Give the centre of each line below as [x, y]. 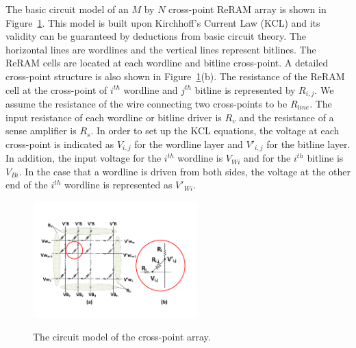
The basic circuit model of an [67, 9]
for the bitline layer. [308, 144]
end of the [27, 185]
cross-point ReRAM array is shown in [247, 9]
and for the [267, 158]
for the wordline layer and [189, 144]
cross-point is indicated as [60, 144]
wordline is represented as [118, 185]
